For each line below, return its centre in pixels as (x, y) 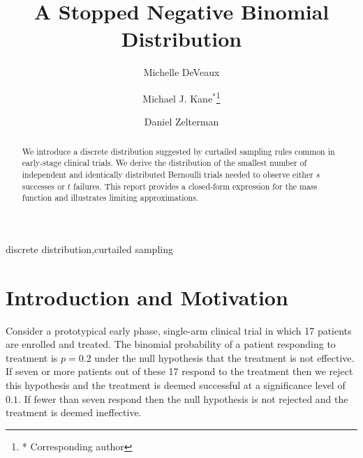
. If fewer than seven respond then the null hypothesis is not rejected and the (183, 398)
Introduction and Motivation (147, 297)
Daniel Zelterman (181, 122)
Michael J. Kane (178, 98)
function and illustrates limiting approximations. (110, 198)
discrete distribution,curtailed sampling (89, 249)
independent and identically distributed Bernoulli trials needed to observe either (168, 174)
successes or (43, 186)
